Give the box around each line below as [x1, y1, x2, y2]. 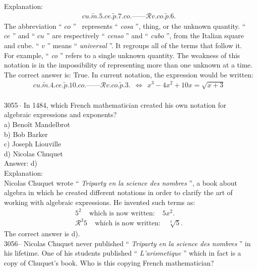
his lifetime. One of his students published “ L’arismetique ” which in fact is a [4, 248, 241, 258]
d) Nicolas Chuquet [4, 148, 63, 158]
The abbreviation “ [4, 20, 62, 31]
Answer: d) [4, 158, 38, 168]
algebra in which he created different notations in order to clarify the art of [4, 187, 233, 198]
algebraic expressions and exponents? [4, 109, 117, 120]
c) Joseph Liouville [4, 138, 62, 149]
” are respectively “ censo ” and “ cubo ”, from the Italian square [46, 30, 244, 41]
